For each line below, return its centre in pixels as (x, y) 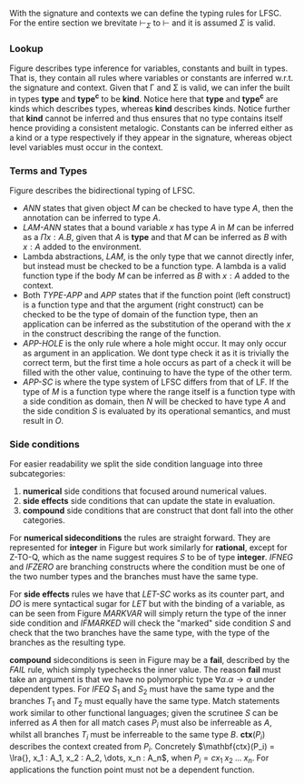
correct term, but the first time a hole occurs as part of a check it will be (157, 363)
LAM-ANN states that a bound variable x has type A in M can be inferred (158, 227)
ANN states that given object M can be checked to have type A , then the (158, 208)
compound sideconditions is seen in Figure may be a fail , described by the (150, 660)
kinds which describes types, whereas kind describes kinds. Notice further (150, 108)
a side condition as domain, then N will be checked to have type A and (154, 402)
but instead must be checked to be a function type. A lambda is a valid (154, 266)
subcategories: (38, 474)
